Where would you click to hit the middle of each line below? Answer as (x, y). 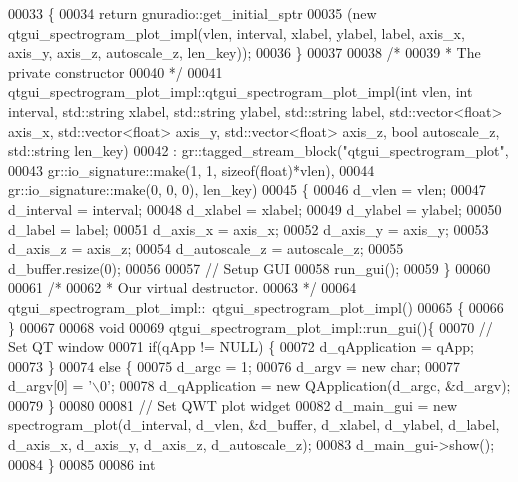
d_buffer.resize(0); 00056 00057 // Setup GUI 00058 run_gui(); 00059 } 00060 (249, 267)
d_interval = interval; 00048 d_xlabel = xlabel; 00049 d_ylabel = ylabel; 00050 (255, 208)
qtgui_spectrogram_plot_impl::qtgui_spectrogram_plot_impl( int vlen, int (240, 91)
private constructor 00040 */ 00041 (115, 71)
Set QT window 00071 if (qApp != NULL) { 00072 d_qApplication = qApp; (241, 346)
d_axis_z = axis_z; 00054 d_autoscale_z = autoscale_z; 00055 (206, 248)
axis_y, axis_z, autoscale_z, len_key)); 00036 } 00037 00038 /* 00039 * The (244, 52)
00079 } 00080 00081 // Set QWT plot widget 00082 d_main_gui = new (233, 404)
